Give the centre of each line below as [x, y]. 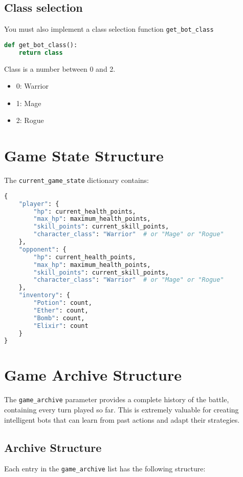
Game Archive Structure [93, 375]
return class [41, 53]
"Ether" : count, [61, 310]
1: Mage [29, 103]
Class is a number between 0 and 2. [60, 68]
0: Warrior [32, 86]
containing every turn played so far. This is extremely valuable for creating [121, 410]
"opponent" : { [42, 249]
